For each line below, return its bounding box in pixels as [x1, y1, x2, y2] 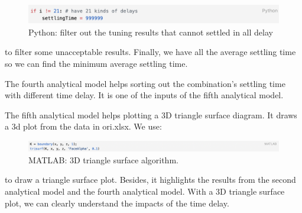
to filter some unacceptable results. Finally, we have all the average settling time [5, 46, 296, 58]
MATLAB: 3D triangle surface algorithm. [28, 153, 178, 166]
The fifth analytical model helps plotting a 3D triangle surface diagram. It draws [5, 108, 297, 121]
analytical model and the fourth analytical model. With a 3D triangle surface [5, 185, 285, 198]
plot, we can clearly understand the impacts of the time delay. [5, 196, 229, 209]
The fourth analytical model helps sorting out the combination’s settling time [5, 77, 285, 89]
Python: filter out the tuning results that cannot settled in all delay [28, 25, 273, 38]
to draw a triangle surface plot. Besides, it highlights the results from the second [5, 173, 296, 186]
